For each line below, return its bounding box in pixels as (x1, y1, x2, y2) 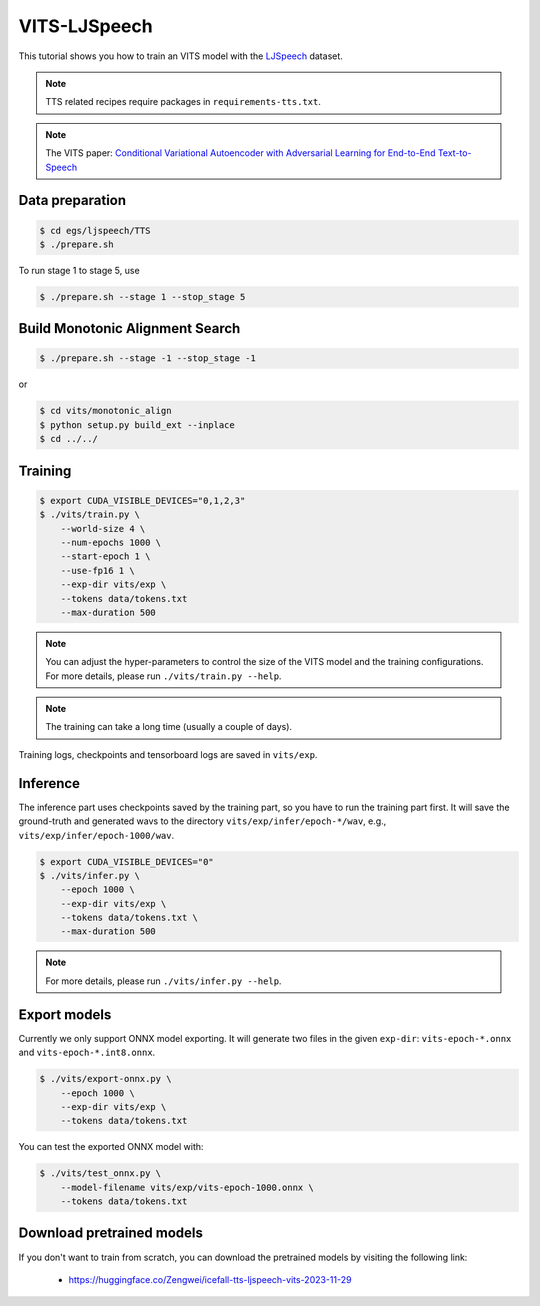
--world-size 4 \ (60, 523, 146, 534)
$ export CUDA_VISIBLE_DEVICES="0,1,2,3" (39, 495, 246, 506)
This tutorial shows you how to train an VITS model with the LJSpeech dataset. (18, 50, 344, 62)
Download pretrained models (18, 1225, 204, 1242)
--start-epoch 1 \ (60, 551, 151, 562)
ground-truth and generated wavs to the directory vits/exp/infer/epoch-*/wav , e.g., (18, 815, 387, 827)
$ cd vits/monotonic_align (39, 405, 172, 417)
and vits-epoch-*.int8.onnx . (18, 1046, 156, 1059)
